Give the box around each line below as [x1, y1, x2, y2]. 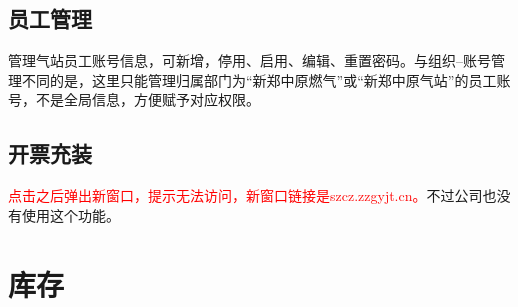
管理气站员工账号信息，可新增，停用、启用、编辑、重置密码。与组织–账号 [8, 50, 491, 71]
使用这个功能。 [21, 204, 120, 225]
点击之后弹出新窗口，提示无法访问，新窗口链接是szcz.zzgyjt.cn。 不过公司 [8, 185, 483, 206]
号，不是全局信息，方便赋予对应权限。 [8, 89, 260, 110]
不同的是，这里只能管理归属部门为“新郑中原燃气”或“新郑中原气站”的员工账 [21, 69, 511, 90]
